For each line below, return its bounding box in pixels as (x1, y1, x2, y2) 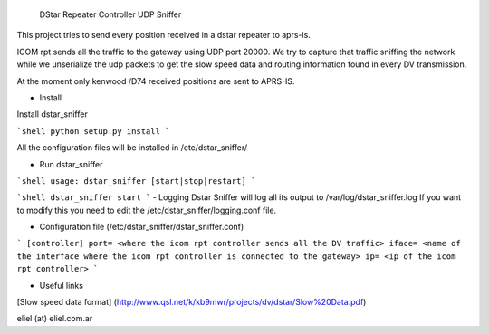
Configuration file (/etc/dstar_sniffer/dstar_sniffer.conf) (39, 222, 244, 233)
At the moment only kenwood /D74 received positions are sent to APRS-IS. (16, 75, 295, 86)
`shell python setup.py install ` (16, 126, 170, 136)
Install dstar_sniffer (16, 109, 88, 119)
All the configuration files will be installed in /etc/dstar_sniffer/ (16, 142, 248, 153)
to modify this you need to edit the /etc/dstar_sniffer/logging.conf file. (16, 205, 277, 215)
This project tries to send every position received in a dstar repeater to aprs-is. (16, 30, 312, 41)
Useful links (39, 280, 83, 291)
